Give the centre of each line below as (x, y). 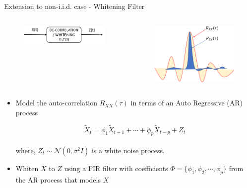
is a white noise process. (128, 150)
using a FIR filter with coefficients (116, 168)
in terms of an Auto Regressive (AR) (187, 103)
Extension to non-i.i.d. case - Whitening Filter (74, 6)
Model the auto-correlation (57, 103)
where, (26, 150)
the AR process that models (58, 179)
